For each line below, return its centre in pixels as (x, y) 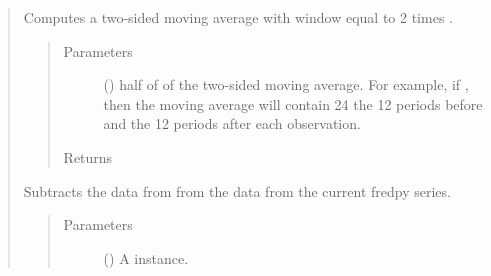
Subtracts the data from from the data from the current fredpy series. (237, 190)
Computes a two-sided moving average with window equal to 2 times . (238, 17)
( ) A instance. (146, 257)
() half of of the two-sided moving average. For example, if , (286, 84)
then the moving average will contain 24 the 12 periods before (293, 103)
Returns (88, 156)
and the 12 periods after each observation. (232, 123)
